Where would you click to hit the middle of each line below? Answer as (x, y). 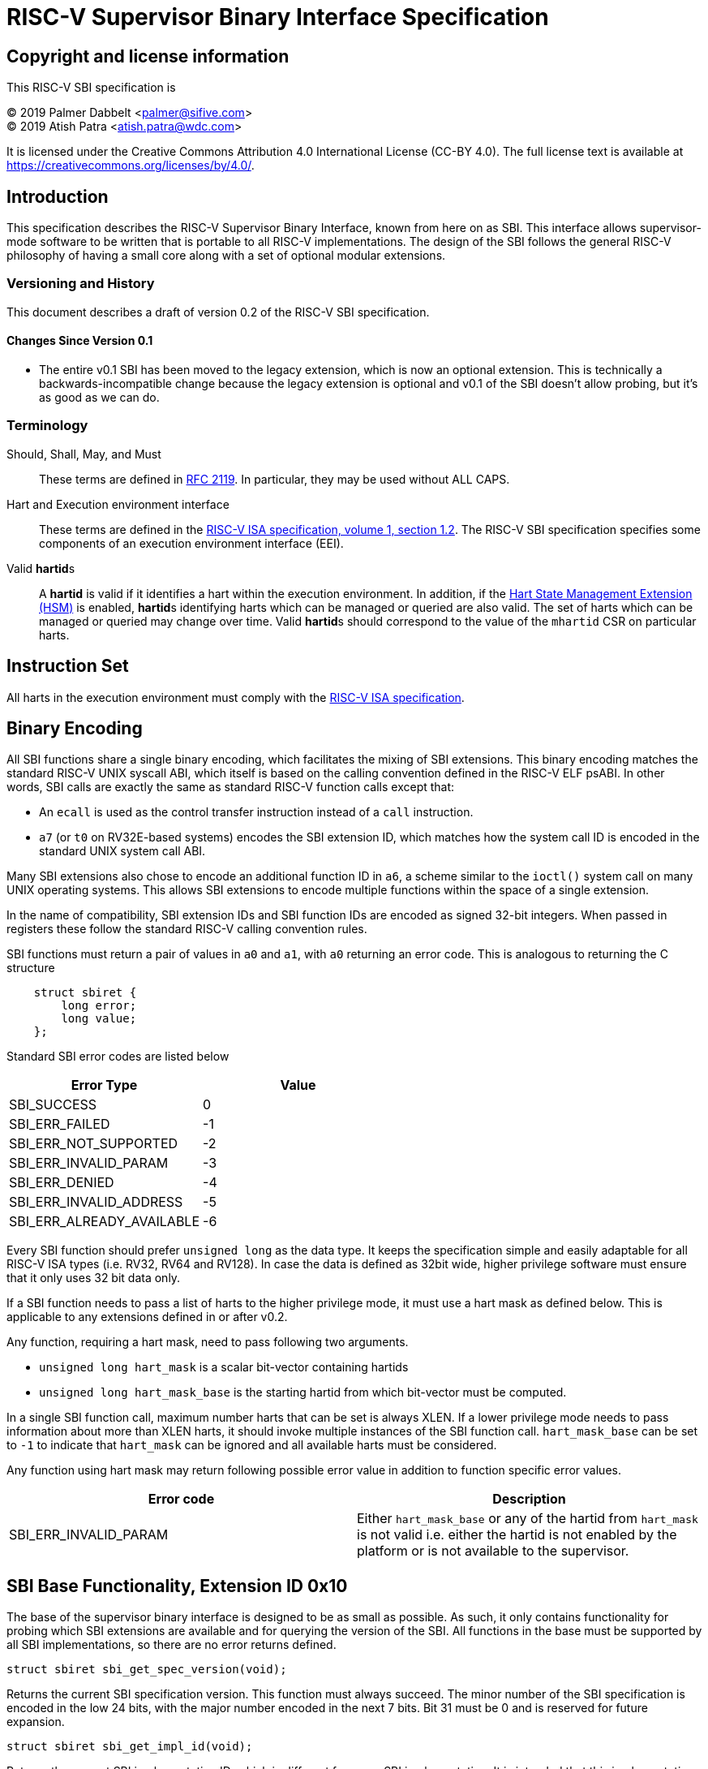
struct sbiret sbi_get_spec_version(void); (147, 1670)
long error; (99, 1006)
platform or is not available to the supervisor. (493, 1551)
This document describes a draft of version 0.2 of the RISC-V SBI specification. (218, 312)
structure (31, 968)
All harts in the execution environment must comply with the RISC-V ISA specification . (236, 697)
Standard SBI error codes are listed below (118, 1057)
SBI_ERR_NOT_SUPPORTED (94, 1144)
